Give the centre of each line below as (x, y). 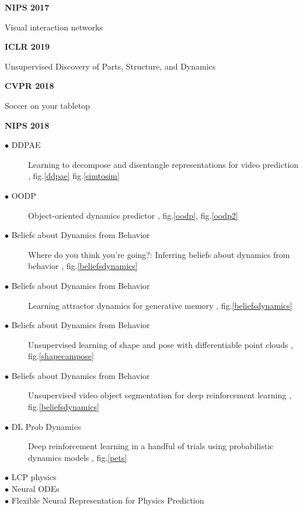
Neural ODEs (35, 489)
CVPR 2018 (29, 86)
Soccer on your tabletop (47, 105)
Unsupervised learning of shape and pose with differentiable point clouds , (161, 344)
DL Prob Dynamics (46, 426)
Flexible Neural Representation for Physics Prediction (108, 500)
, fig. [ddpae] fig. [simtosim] (74, 176)
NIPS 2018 (27, 125)
